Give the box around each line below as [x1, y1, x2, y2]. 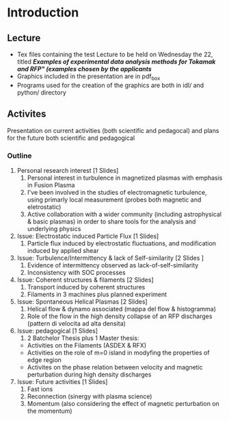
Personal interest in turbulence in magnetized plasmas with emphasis [27, 173, 223, 182]
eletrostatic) [27, 202, 62, 210]
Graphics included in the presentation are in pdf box [16, 72, 161, 82]
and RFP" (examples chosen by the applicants [16, 65, 152, 73]
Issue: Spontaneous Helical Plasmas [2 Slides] [16, 297, 148, 306]
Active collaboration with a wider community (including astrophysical [27, 210, 222, 218]
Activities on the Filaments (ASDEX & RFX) [27, 341, 147, 349]
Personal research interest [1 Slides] [16, 166, 119, 174]
